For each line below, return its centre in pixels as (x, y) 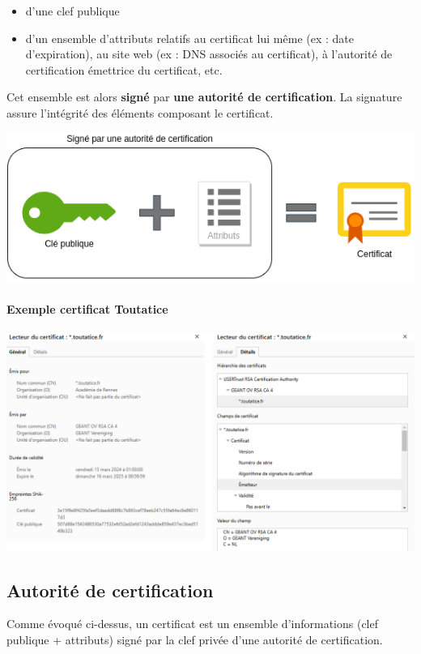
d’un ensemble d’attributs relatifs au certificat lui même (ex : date (189, 38)
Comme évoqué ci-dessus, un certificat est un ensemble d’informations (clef (192, 624)
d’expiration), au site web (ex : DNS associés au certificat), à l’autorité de (209, 54)
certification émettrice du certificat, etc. (124, 69)
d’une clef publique (72, 11)
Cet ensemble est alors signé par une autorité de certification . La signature (204, 97)
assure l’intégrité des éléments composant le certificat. (140, 112)
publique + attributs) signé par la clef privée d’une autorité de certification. (195, 640)
